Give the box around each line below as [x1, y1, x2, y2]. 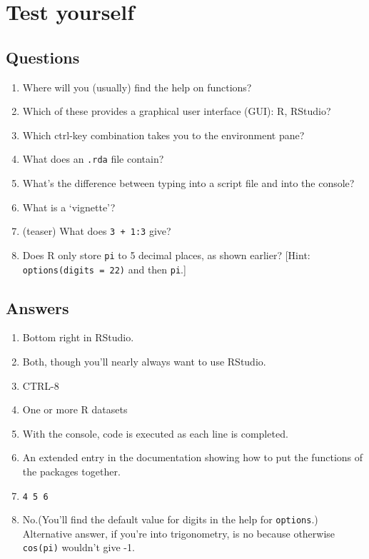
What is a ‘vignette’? [22, 199, 116, 214]
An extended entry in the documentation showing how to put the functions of [22, 450, 363, 465]
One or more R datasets [22, 402, 128, 417]
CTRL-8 [22, 378, 59, 393]
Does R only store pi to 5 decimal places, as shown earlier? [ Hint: [22, 247, 310, 262]
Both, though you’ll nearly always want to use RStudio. [22, 353, 266, 368]
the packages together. [22, 463, 121, 478]
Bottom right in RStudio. [22, 330, 134, 345]
